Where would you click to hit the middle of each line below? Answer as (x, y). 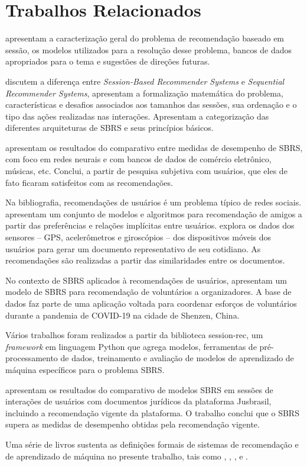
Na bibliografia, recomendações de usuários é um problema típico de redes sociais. (153, 202)
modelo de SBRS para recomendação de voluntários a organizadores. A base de (148, 292)
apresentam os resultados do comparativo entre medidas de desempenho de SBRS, (154, 147)
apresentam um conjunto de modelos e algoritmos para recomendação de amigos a (154, 213)
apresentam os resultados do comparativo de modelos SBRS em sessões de (139, 389)
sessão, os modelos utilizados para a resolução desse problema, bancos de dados (149, 49)
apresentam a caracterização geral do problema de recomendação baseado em (145, 38)
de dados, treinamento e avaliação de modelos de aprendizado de (177, 358)
